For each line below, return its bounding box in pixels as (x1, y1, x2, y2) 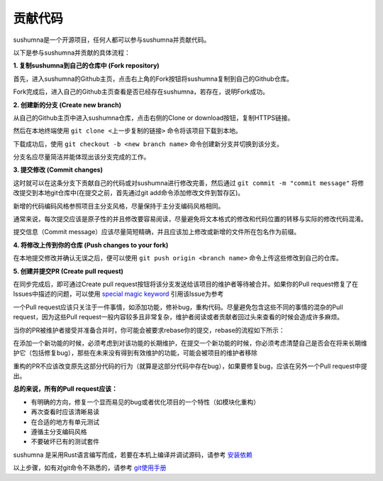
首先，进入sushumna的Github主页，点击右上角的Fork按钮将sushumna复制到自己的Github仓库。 (13, 74, 294, 83)
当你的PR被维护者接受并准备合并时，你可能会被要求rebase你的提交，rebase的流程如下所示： (13, 326, 285, 334)
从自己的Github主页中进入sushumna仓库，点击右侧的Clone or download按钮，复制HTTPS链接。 (13, 114, 294, 122)
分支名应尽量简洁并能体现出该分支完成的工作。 (13, 153, 150, 161)
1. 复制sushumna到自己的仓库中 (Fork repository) (13, 61, 160, 70)
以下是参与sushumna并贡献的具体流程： (13, 48, 131, 57)
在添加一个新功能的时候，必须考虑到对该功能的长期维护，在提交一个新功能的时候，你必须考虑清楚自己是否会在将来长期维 (13, 338, 367, 347)
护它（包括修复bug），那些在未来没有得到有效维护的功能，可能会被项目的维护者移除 (13, 348, 258, 358)
